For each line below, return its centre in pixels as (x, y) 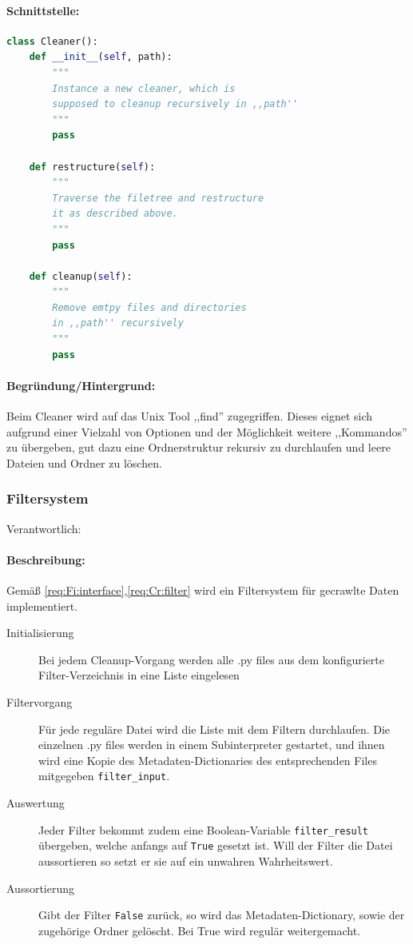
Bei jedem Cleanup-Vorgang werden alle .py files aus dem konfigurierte (211, 659)
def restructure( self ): (92, 167)
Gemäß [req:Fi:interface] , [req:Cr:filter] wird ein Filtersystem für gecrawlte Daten (203, 590)
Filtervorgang (40, 702)
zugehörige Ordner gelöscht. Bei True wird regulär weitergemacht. (200, 930)
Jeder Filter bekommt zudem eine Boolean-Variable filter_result (204, 829)
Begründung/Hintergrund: (81, 385)
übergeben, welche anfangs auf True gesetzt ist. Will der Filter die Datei (216, 845)
